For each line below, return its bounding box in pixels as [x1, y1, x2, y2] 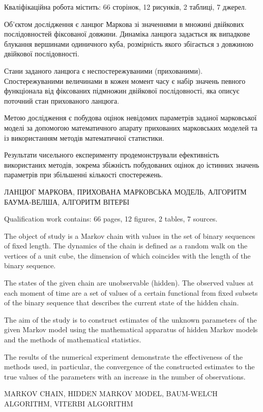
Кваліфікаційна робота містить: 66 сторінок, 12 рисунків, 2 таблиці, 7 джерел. [4, 2, 247, 12]
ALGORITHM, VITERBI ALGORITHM [4, 398, 133, 408]
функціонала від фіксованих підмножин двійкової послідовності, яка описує [4, 85, 240, 96]
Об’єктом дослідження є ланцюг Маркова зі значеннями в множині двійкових [4, 18, 244, 29]
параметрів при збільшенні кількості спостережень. [4, 169, 163, 180]
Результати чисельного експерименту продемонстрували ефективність [4, 149, 219, 160]
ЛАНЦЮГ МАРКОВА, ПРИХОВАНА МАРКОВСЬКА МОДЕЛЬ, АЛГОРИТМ [4, 186, 247, 197]
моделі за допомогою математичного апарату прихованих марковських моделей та [4, 122, 257, 133]
